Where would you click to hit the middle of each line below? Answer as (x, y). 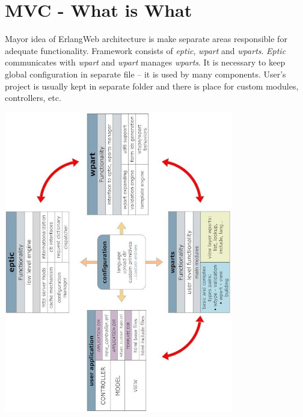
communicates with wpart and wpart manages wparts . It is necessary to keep (145, 62)
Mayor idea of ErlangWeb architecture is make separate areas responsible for (146, 39)
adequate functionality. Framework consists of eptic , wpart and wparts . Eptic (145, 50)
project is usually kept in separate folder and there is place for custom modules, (152, 86)
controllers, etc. (33, 98)
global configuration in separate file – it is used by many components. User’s (145, 74)
